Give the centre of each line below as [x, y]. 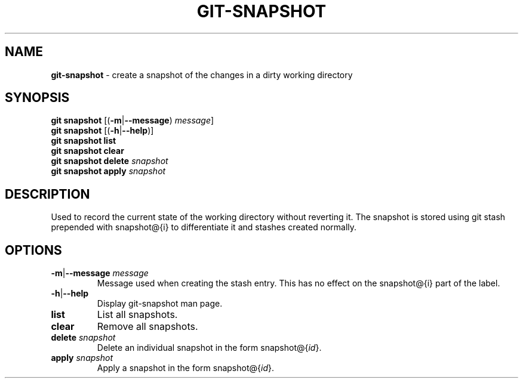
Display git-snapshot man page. [160, 304]
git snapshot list [84, 141]
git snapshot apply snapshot [108, 171]
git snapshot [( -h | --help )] [102, 131]
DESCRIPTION [47, 194]
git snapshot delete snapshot [110, 161]
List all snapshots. [137, 315]
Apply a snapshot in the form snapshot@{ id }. [185, 368]
